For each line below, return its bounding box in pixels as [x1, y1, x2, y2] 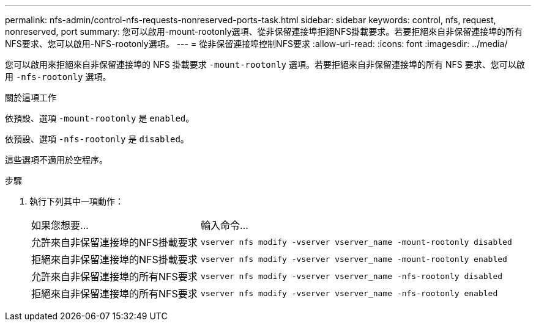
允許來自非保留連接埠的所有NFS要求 [31, 270, 198, 283]
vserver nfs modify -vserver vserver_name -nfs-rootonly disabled [201, 271, 503, 281]
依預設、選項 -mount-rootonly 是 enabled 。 [5, 113, 195, 123]
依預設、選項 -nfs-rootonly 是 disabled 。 [5, 134, 189, 144]
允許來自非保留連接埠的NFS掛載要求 [31, 236, 198, 248]
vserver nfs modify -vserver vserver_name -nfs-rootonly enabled [201, 288, 498, 298]
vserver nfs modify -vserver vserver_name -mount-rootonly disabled [201, 237, 512, 247]
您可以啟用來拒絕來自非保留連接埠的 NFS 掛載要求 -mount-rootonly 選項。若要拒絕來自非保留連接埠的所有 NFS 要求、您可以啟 [5, 59, 525, 70]
